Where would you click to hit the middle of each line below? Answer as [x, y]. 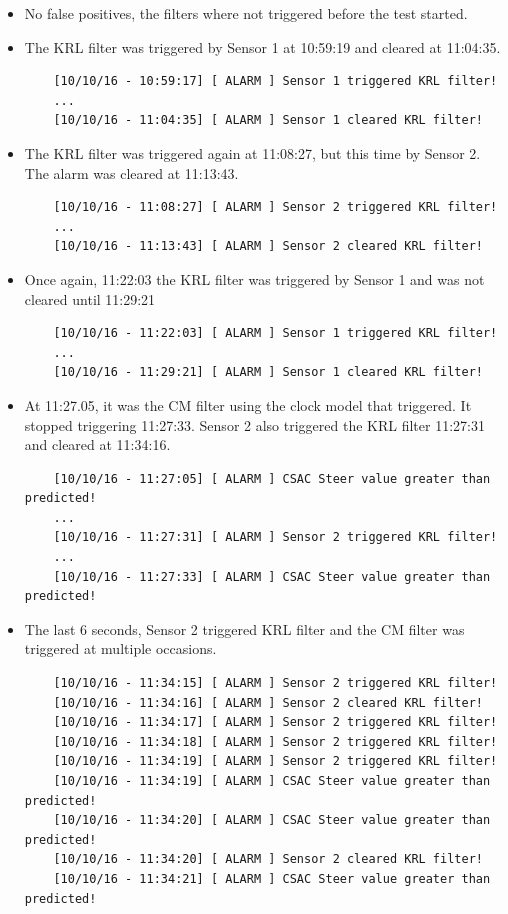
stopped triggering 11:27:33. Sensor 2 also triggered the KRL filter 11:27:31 [254, 424]
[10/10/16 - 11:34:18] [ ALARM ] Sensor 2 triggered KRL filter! [275, 741]
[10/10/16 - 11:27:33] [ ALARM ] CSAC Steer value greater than [272, 576]
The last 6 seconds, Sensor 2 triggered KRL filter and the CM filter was [244, 628]
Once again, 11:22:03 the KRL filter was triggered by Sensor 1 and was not [254, 278]
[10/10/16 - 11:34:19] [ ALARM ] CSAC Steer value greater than [272, 781]
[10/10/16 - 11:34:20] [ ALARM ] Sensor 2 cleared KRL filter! [268, 859]
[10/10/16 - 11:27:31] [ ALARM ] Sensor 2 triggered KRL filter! [275, 537]
